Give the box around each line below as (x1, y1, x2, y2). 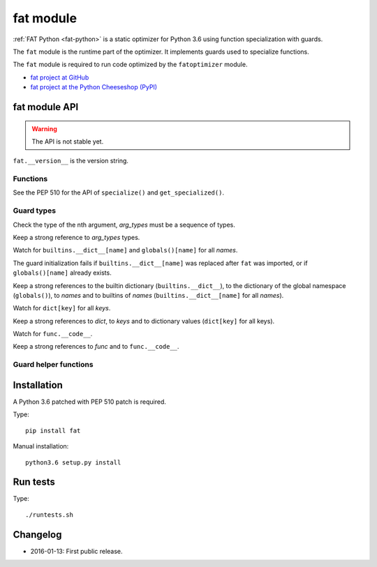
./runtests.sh (25, 511, 73, 519)
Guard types (13, 206, 56, 216)
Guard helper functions (13, 360, 94, 370)
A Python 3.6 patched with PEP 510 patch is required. (13, 398, 167, 406)
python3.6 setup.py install (25, 458, 121, 467)
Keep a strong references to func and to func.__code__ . (13, 342, 179, 351)
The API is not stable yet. (31, 137, 104, 146)
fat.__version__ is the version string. (13, 157, 129, 165)
